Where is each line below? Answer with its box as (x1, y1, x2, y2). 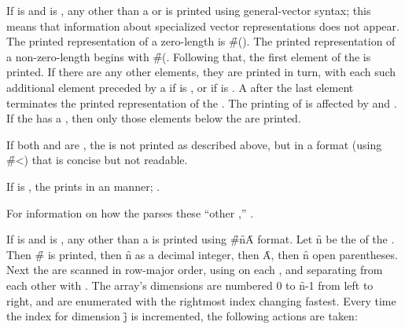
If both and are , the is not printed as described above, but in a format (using (6, 136, 382, 152)
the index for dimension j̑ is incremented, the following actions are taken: (6, 308, 358, 324)
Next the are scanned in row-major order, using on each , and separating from (6, 261, 383, 278)
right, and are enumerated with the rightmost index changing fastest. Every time (6, 292, 396, 309)
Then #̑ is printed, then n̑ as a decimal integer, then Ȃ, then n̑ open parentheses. (6, 246, 398, 262)
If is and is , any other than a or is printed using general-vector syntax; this (6, 2, 371, 18)
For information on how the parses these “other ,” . (6, 204, 254, 221)
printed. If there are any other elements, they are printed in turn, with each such (6, 64, 396, 80)
